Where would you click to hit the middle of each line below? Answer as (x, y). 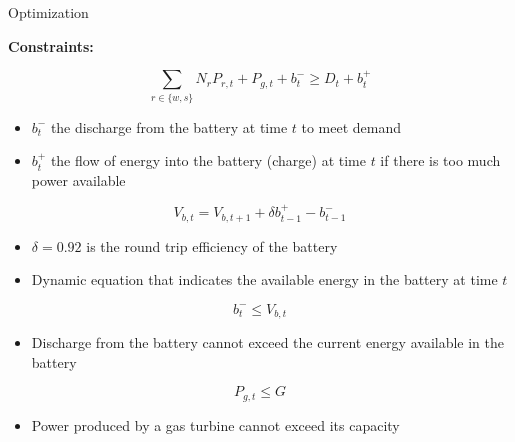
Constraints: (51, 45)
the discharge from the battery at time (169, 126)
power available (78, 179)
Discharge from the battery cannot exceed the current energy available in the (268, 342)
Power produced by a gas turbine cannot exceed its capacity (215, 424)
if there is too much (440, 160)
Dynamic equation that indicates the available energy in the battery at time (264, 279)
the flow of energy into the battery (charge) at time (208, 160)
